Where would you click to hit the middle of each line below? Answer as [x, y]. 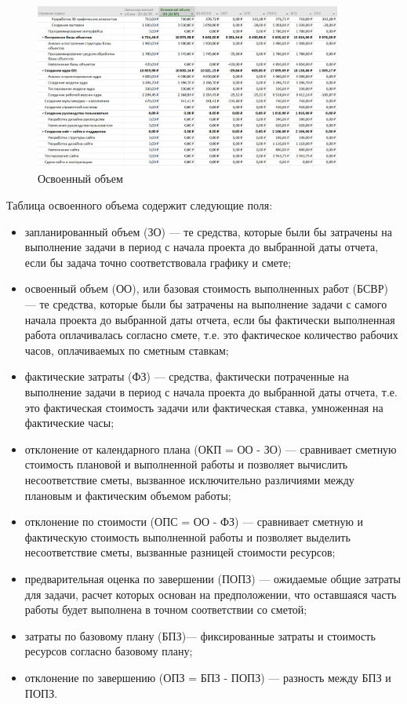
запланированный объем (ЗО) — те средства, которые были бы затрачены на [209, 231]
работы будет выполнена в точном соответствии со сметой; [166, 609]
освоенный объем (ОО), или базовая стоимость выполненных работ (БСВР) [206, 288]
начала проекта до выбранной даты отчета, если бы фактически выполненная [210, 319]
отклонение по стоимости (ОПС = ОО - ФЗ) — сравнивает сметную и [194, 522]
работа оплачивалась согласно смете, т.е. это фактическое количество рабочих [211, 335]
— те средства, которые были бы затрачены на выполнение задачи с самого [206, 304]
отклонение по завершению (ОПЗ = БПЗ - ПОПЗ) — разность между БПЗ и [208, 677]
